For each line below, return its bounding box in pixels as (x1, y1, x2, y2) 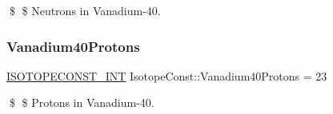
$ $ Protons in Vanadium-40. (9, 94, 154, 111)
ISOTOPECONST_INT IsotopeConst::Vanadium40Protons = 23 (6, 67, 327, 84)
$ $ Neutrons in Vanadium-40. (9, 2, 161, 18)
